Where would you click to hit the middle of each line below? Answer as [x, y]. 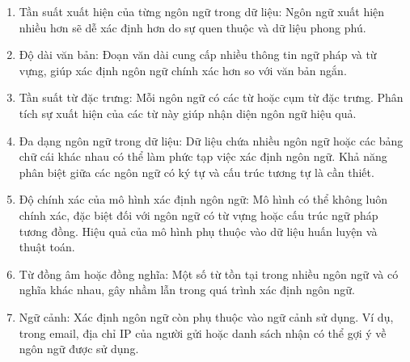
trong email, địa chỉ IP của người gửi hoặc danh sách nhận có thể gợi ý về [203, 333]
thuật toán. [47, 247]
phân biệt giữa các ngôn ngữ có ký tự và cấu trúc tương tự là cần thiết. [197, 172]
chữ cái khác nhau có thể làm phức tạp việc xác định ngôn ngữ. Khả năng [203, 156]
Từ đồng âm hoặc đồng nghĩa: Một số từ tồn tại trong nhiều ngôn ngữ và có [209, 274]
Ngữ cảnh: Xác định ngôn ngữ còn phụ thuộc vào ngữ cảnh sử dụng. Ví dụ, [206, 316]
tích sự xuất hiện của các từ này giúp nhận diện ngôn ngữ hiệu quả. [188, 113]
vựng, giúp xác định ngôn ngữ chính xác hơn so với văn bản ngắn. [183, 70]
